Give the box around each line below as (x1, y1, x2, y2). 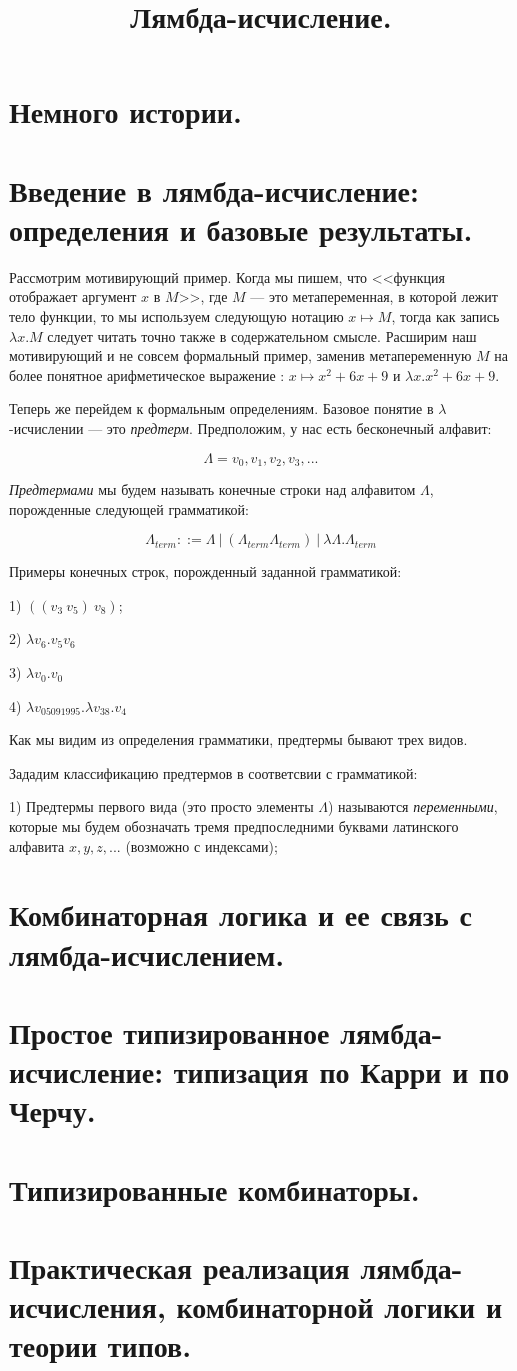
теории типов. (9, 1325, 192, 1366)
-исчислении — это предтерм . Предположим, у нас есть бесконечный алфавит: (9, 418, 492, 439)
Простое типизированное (9, 1011, 330, 1052)
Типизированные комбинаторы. (9, 1168, 420, 1209)
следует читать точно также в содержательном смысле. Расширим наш (47, 325, 477, 346)
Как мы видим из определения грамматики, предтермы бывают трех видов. (9, 729, 468, 750)
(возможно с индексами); (125, 835, 278, 856)
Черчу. (9, 1090, 96, 1131)
